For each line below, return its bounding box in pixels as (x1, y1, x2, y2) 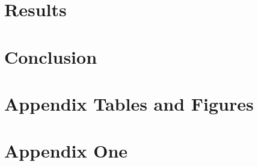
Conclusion (4, 44, 97, 69)
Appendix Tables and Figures (4, 91, 254, 115)
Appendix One (4, 138, 128, 163)
